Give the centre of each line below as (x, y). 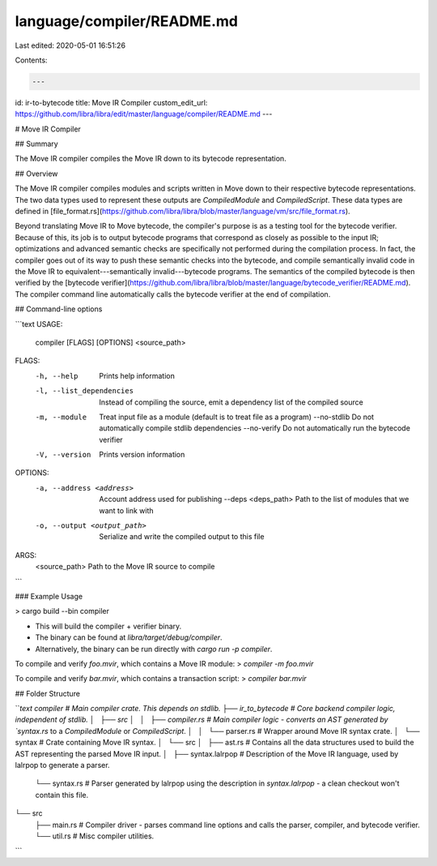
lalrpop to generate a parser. (62, 765)
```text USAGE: (39, 324)
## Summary (36, 144)
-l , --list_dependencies (84, 391)
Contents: (31, 60)
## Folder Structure (48, 693)
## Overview (36, 174)
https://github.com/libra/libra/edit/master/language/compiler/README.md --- (144, 114)
